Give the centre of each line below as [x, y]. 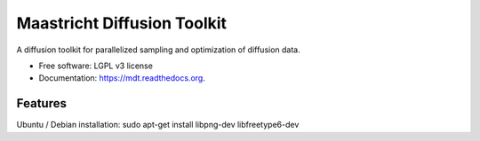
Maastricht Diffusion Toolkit [121, 23]
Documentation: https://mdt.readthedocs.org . [122, 78]
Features [41, 103]
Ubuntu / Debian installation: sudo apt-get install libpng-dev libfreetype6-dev [158, 125]
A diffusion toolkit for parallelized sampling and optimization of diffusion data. [159, 50]
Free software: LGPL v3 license [96, 66]
